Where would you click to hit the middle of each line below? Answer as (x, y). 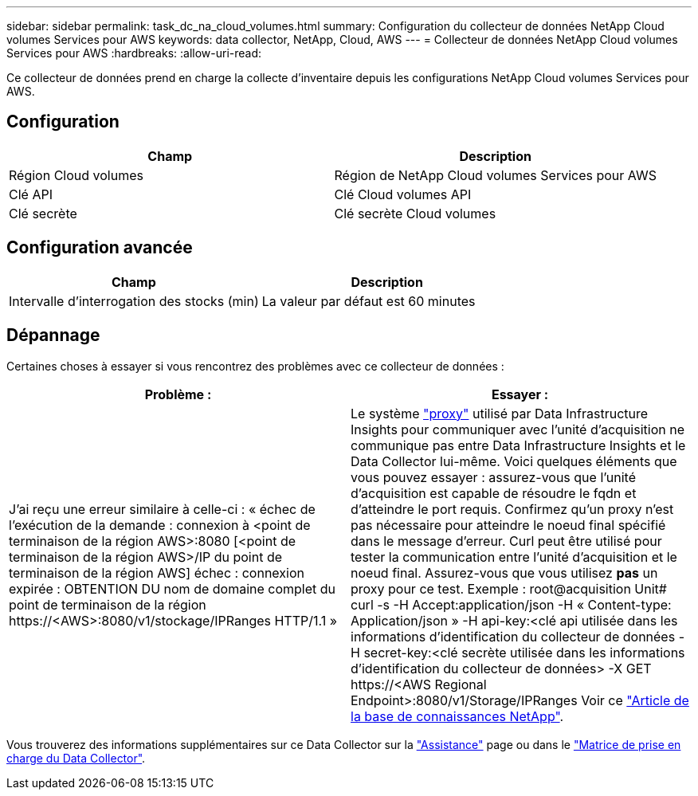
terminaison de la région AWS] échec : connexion (157, 572)
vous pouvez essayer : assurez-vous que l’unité (494, 477)
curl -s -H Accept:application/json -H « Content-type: (511, 604)
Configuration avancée (100, 248)
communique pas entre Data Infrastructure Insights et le (518, 445)
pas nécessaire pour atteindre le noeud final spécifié (508, 525)
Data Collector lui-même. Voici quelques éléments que (514, 461)
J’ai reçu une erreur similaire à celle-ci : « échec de (162, 509)
